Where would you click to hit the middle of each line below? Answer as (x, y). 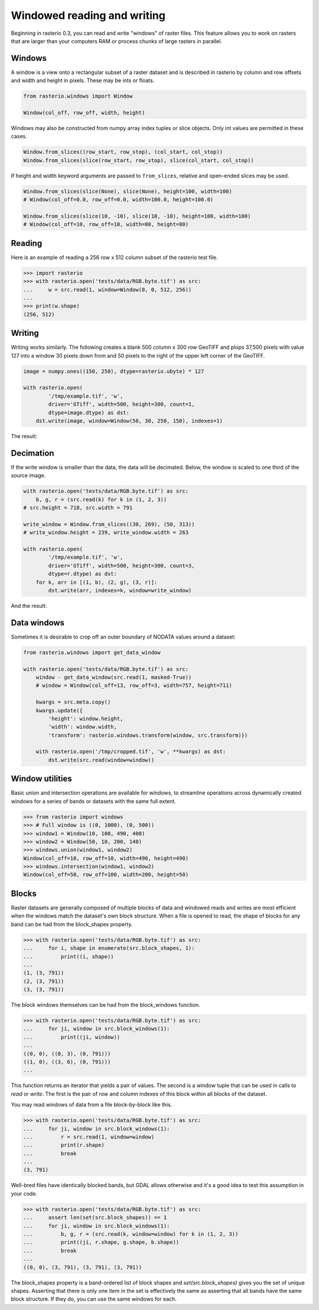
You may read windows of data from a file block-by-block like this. (92, 1105)
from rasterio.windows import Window (78, 96)
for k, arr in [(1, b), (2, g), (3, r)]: (97, 582)
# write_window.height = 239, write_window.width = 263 (106, 533)
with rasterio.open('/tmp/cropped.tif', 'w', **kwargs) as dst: (131, 752)
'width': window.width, (83, 727)
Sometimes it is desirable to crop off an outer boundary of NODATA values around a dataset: (123, 637)
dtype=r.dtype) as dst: (83, 574)
